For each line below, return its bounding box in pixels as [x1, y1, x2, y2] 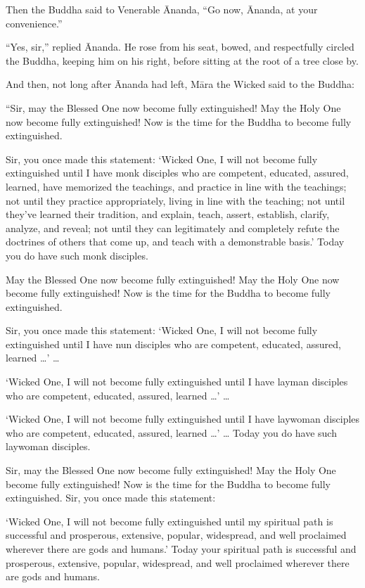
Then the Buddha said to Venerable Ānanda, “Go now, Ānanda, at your [6, 2, 318, 16]
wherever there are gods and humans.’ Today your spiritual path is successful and [6, 542, 357, 556]
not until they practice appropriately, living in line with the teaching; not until [6, 193, 345, 207]
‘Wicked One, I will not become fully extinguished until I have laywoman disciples [6, 411, 360, 426]
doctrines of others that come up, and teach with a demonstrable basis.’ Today [6, 234, 345, 249]
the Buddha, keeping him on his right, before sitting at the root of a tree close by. [6, 53, 359, 68]
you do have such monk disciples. [6, 248, 148, 262]
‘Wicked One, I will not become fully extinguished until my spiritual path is [6, 513, 333, 528]
